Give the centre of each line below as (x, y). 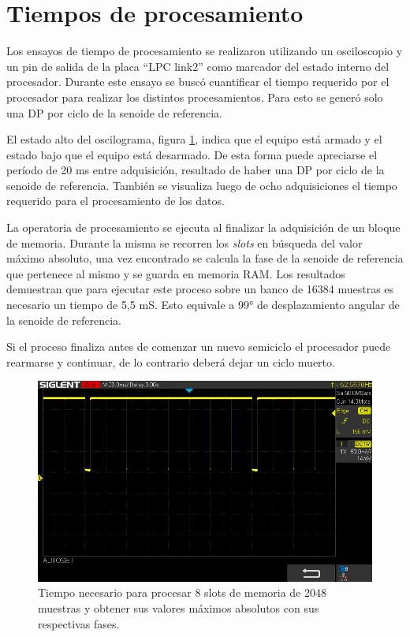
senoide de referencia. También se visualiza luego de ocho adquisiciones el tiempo (202, 185)
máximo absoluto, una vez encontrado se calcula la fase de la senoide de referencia (205, 258)
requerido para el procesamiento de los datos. (116, 201)
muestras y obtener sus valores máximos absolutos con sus (179, 607)
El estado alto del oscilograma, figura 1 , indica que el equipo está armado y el (194, 139)
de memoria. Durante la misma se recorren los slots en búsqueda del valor (184, 242)
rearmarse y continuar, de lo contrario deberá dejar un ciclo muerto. (171, 361)
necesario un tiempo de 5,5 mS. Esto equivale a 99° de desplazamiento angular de (203, 305)
